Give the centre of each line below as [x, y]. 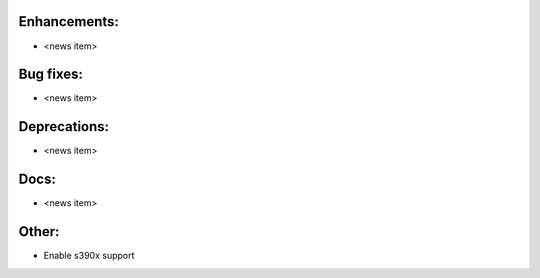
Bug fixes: [51, 74]
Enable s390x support [89, 256]
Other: [39, 231]
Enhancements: [69, 21]
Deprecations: [64, 126]
